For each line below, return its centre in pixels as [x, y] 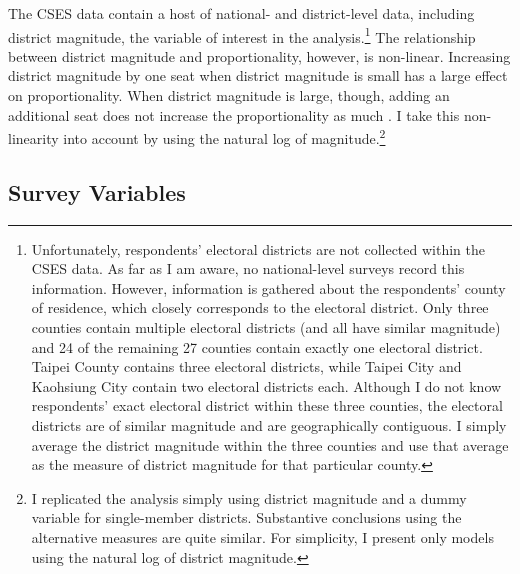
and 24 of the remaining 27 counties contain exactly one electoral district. [257, 346]
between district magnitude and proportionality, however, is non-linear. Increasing [259, 55]
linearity [33, 137]
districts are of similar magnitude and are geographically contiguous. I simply [269, 425]
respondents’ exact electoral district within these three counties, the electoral [267, 405]
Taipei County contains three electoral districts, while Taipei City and [246, 366]
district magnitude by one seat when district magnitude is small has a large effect [258, 75]
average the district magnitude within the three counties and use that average [270, 444]
